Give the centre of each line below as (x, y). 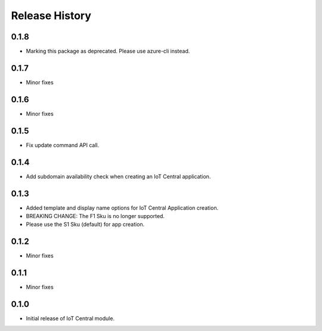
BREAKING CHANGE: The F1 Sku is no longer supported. (95, 216)
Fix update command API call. (63, 145)
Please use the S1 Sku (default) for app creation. (85, 225)
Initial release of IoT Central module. (70, 318)
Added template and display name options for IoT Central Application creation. (122, 208)
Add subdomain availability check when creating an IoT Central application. (118, 176)
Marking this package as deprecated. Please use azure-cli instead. (108, 51)
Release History (51, 16)
